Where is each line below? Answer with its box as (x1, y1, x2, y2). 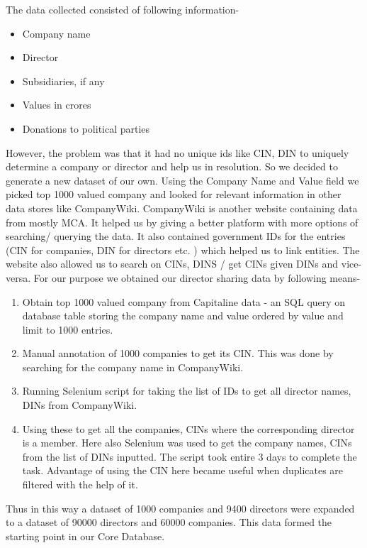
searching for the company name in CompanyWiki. (22, 359, 244, 374)
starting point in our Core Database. (6, 528, 165, 543)
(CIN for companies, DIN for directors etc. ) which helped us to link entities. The (6, 242, 360, 257)
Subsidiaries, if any (22, 73, 105, 88)
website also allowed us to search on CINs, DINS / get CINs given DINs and (6, 256, 339, 271)
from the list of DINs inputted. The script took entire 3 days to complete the (22, 449, 357, 464)
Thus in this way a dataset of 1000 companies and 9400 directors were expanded (6, 500, 355, 515)
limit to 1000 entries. (22, 322, 113, 336)
